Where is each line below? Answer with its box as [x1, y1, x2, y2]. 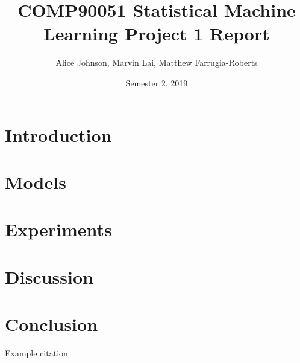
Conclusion [5, 312, 98, 336]
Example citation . [5, 346, 73, 359]
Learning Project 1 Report [43, 21, 270, 46]
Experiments [5, 217, 112, 242]
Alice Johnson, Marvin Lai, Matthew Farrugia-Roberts [55, 56, 258, 69]
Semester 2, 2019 [125, 76, 188, 89]
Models [5, 169, 66, 194]
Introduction [5, 122, 112, 147]
